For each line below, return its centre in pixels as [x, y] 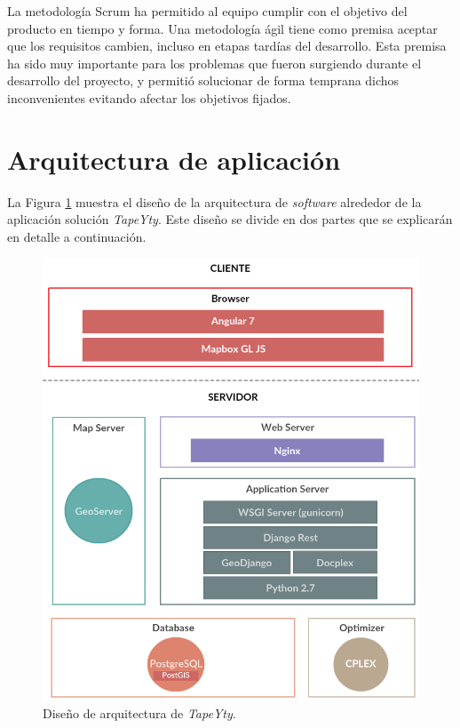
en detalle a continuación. [77, 236]
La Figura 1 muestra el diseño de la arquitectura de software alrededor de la [214, 201]
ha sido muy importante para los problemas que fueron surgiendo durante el [214, 63]
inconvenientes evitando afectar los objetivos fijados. [149, 97]
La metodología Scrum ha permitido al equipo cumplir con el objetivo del [207, 11]
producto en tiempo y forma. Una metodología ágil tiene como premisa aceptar [222, 28]
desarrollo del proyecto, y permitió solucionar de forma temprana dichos [203, 80]
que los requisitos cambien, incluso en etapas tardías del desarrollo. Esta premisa [227, 46]
